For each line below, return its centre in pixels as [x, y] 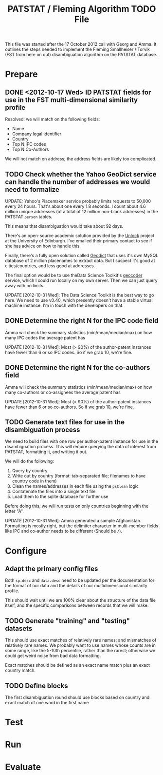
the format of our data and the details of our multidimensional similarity [76, 586]
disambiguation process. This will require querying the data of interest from [81, 447]
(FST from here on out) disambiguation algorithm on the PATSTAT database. [81, 55]
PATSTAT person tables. [29, 217]
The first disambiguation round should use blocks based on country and [77, 697]
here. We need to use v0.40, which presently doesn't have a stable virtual [79, 300]
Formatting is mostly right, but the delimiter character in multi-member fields [82, 526]
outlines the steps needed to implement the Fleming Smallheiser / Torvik [77, 49]
